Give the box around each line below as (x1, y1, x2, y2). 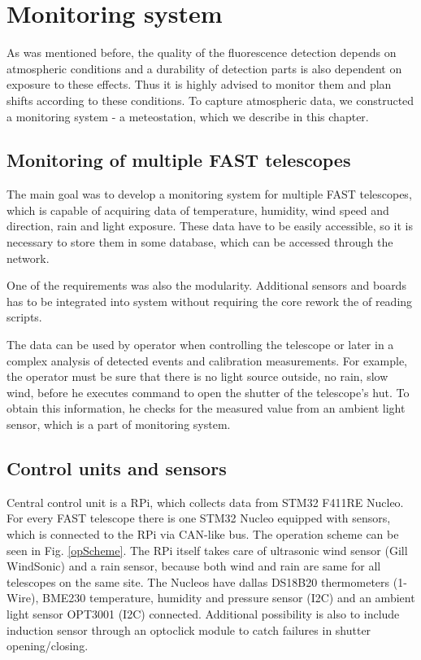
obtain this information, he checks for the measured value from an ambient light (7, 400, 406, 417)
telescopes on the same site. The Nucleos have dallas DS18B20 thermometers (7, 573, 390, 590)
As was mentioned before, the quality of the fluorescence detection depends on (7, 44, 397, 61)
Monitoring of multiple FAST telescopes (7, 147, 351, 173)
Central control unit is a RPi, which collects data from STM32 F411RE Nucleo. (7, 493, 404, 510)
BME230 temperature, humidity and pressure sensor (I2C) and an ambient (41, 589, 415, 606)
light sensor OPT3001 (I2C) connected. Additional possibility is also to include (7, 605, 400, 622)
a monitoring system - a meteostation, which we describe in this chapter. (7, 107, 369, 125)
